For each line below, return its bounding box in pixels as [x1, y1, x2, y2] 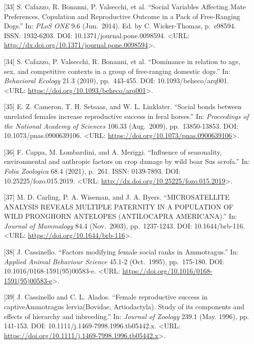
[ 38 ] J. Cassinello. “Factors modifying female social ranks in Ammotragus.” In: [4, 247, 238, 257]
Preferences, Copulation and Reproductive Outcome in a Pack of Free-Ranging [4, 11, 240, 21]
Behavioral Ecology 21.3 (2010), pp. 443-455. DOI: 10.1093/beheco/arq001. [4, 75, 229, 86]
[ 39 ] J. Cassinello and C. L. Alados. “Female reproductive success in [4, 292, 208, 302]
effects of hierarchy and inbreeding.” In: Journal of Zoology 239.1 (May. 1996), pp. [4, 311, 249, 321]
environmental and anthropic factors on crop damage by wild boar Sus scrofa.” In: [4, 156, 250, 166]
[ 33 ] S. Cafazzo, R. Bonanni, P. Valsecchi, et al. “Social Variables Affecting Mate [4, 1, 246, 11]
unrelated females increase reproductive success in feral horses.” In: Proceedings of [4, 111, 249, 121]
